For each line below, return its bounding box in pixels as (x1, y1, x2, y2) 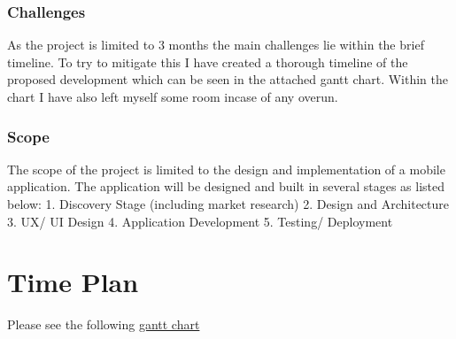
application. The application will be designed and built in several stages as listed (7, 177, 445, 196)
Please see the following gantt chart (7, 315, 200, 334)
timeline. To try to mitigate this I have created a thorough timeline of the (7, 52, 408, 71)
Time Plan (7, 264, 139, 300)
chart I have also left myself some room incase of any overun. (7, 88, 338, 105)
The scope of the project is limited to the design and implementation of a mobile (7, 159, 445, 178)
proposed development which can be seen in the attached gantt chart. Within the (7, 70, 449, 89)
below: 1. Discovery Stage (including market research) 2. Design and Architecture (7, 195, 449, 212)
